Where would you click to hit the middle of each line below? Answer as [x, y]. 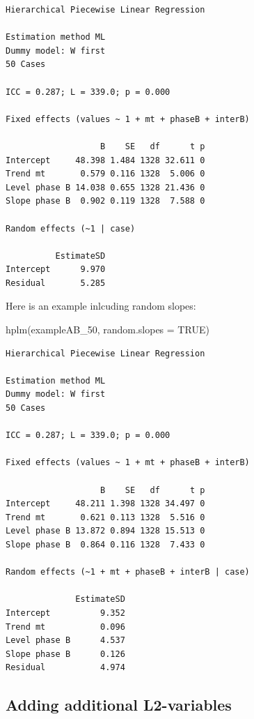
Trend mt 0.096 [65, 627]
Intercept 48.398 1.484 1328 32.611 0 [105, 160]
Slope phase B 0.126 [65, 654]
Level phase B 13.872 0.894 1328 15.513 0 [105, 531]
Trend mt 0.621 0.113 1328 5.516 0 [105, 517]
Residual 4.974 [65, 668]
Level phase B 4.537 [65, 641]
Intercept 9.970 [56, 270]
